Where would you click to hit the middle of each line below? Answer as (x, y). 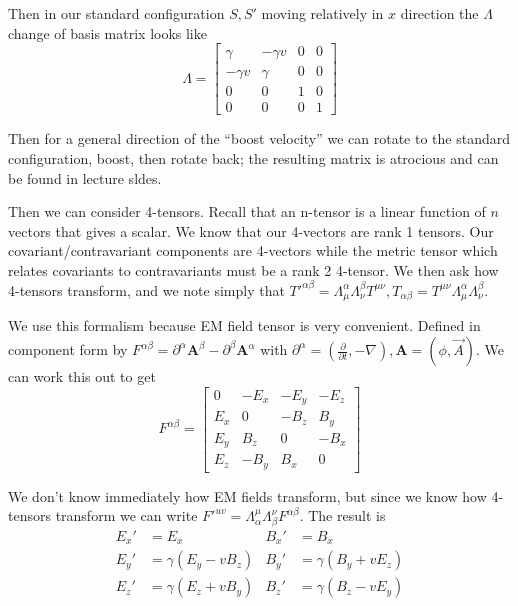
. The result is (342, 515)
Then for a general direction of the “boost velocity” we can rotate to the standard (259, 138)
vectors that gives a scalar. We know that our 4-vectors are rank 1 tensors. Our (251, 230)
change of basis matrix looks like (107, 32)
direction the (439, 13)
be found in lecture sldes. (85, 177)
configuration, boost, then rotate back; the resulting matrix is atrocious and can (253, 157)
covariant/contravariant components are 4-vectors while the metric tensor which (253, 250)
